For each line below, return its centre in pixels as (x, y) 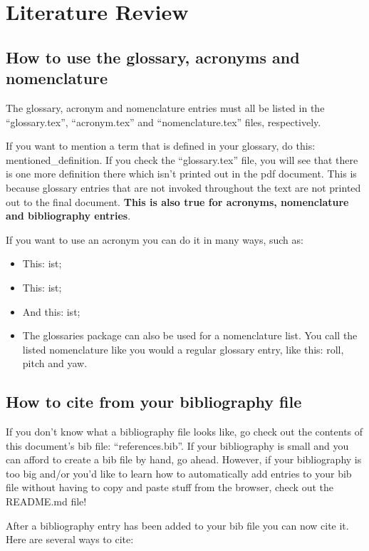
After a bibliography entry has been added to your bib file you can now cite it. (177, 525)
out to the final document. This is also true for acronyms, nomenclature (177, 201)
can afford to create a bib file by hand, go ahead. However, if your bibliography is (184, 459)
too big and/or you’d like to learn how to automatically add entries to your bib (179, 473)
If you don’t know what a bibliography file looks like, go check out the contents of (184, 432)
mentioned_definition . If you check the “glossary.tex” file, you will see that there (182, 159)
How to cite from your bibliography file (154, 402)
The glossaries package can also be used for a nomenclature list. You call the (190, 335)
